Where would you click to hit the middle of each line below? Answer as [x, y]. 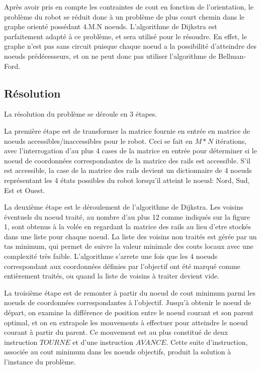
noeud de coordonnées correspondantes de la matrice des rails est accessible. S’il [127, 160]
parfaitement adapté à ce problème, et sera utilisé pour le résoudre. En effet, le [125, 36]
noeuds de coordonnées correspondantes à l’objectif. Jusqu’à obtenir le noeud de [128, 302]
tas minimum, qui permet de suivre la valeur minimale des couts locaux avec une [129, 246]
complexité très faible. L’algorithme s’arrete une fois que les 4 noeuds [111, 256]
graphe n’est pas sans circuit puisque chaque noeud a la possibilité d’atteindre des [130, 46]
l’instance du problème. [40, 362]
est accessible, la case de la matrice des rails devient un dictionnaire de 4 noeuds [128, 170]
